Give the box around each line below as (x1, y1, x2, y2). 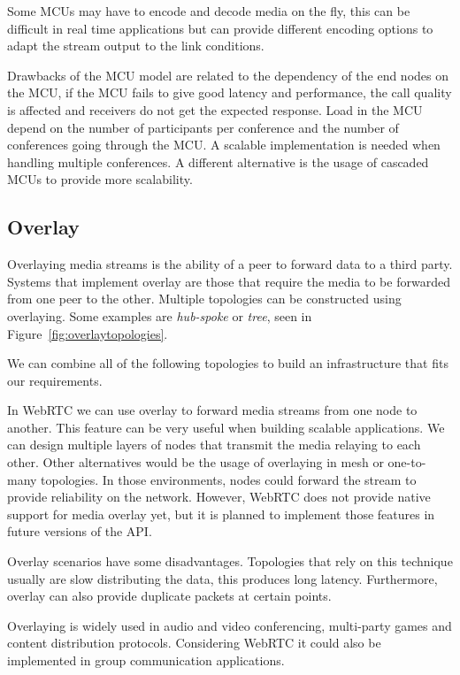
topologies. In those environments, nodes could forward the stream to (41, 470, 417, 488)
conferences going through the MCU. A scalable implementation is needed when (7, 135, 441, 154)
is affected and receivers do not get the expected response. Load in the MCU (7, 100, 423, 119)
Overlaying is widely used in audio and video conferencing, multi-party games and (7, 616, 452, 634)
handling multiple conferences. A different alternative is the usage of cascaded (7, 152, 429, 171)
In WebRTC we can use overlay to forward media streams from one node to (7, 401, 418, 419)
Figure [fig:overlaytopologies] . (7, 324, 168, 342)
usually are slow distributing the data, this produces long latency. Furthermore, (7, 569, 438, 587)
